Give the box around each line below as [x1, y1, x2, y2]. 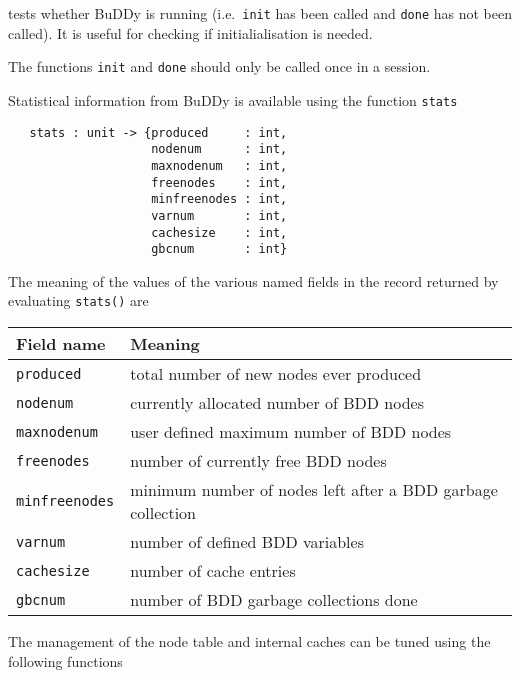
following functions [8, 650, 123, 671]
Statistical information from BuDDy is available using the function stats [8, 89, 458, 110]
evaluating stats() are [8, 290, 149, 311]
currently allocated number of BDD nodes [130, 391, 425, 415]
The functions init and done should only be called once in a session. [8, 56, 431, 77]
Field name [16, 332, 106, 356]
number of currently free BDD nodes [130, 449, 387, 473]
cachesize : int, [151, 225, 288, 240]
